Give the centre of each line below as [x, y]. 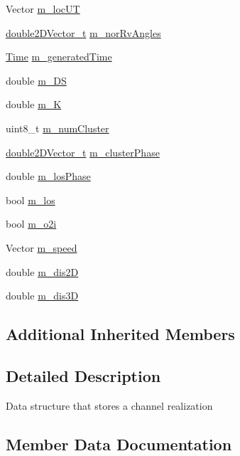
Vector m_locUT [43, 9]
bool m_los [31, 200]
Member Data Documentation [119, 444]
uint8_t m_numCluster [58, 128]
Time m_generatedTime [59, 57]
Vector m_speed [42, 247]
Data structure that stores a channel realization [109, 405]
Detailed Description [83, 375]
